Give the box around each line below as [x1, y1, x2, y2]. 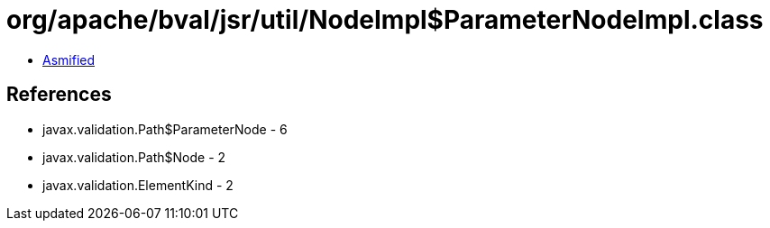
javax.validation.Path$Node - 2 [42, 149, 226, 165]
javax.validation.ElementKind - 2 [42, 177, 234, 193]
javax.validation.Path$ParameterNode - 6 [42, 121, 288, 137]
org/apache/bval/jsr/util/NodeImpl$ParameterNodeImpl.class [6, 5, 764, 35]
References [6, 83, 112, 106]
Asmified [42, 51, 96, 68]
